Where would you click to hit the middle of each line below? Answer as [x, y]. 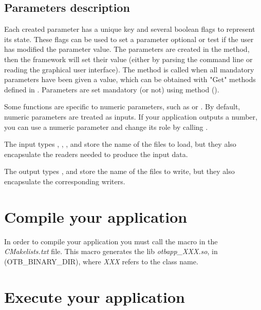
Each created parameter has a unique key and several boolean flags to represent [130, 29]
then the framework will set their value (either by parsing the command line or [128, 59]
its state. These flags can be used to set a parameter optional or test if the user [129, 39]
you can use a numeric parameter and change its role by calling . [106, 127]
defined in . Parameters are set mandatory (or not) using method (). [112, 89]
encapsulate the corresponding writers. [65, 181]
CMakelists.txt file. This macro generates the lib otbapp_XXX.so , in [111, 251]
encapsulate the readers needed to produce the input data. [96, 154]
